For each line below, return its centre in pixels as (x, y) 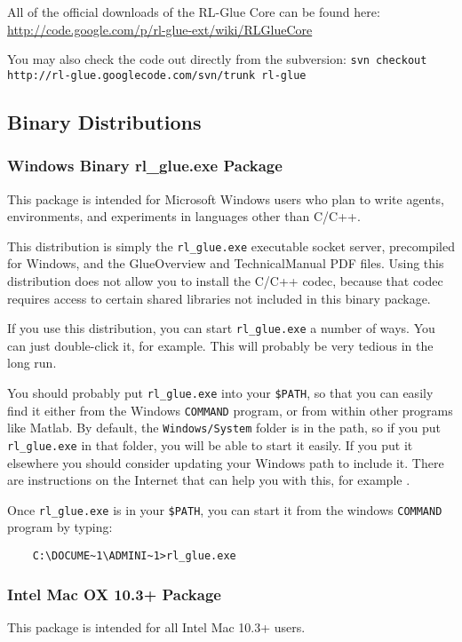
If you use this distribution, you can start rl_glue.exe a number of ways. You (221, 328)
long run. (32, 363)
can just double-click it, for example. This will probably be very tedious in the (220, 345)
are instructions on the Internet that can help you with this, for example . (209, 480)
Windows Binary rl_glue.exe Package (145, 166)
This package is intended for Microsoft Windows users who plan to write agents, (226, 198)
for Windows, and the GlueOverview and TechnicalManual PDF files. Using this (226, 263)
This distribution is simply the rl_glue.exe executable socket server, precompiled (231, 246)
